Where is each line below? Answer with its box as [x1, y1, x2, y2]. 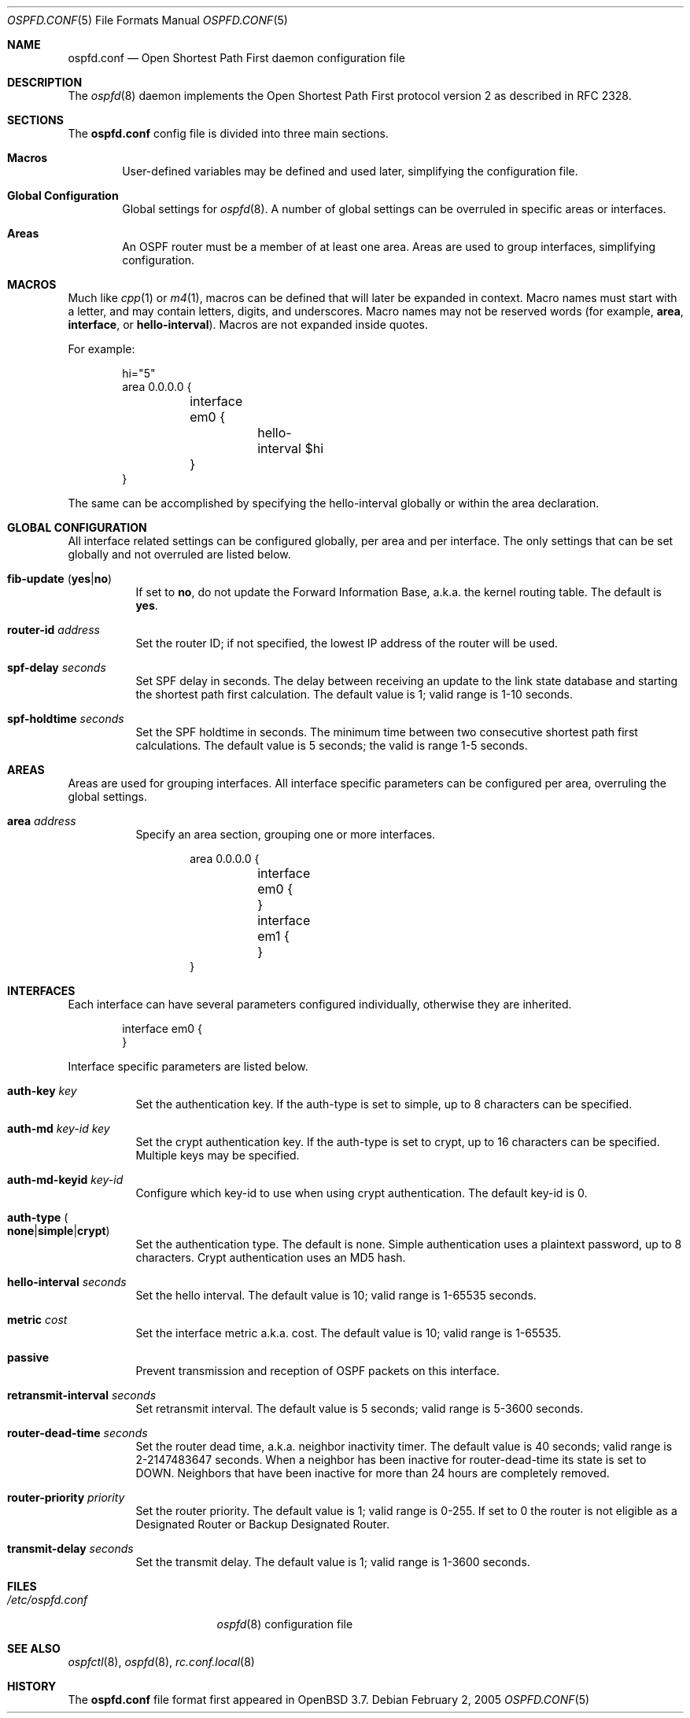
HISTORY [7, 1679, 57, 1693]
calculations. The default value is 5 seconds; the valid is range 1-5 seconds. [135, 739, 528, 752]
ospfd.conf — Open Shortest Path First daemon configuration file [68, 51, 405, 65]
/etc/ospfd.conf [7, 1593, 88, 1606]
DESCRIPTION [7, 76, 83, 89]
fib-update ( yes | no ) [7, 572, 113, 585]
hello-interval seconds [7, 1275, 127, 1288]
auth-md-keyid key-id [7, 1173, 124, 1186]
